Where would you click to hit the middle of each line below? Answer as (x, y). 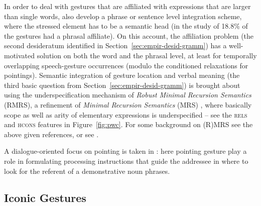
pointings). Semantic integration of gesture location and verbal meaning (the (122, 75)
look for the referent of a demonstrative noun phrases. (87, 171)
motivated (20, 55)
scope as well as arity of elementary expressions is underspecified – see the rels (126, 114)
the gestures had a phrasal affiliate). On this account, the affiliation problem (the (129, 35)
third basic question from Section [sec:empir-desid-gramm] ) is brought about (122, 85)
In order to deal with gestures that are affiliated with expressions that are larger (127, 6)
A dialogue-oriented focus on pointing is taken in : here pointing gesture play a (125, 151)
